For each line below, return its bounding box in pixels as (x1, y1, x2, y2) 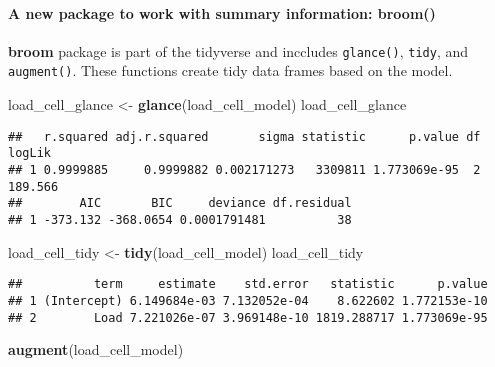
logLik (8, 146, 51, 161)
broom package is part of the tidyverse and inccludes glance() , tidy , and (8, 40, 469, 61)
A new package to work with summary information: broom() (8, 2, 436, 23)
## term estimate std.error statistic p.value (8, 277, 488, 292)
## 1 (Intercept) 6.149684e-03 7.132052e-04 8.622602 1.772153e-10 (8, 293, 488, 308)
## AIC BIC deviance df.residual (8, 196, 352, 211)
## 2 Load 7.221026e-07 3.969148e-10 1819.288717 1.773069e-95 (8, 310, 488, 325)
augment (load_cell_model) (8, 339, 184, 360)
